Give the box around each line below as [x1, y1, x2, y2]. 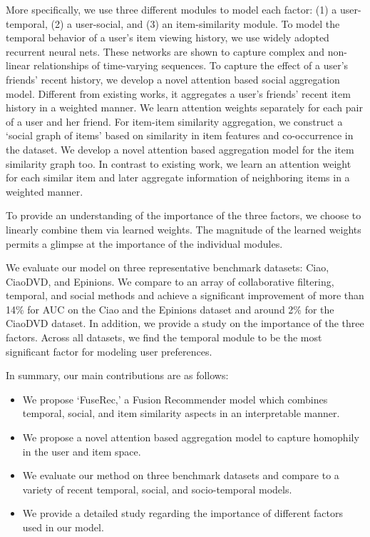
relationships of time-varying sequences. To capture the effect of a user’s [33, 58, 349, 73]
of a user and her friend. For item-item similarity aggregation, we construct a [6, 114, 343, 129]
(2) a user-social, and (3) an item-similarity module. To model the [51, 16, 340, 31]
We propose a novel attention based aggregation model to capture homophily [22, 430, 359, 445]
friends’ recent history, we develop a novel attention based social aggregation [6, 71, 340, 86]
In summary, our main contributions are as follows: [6, 368, 229, 383]
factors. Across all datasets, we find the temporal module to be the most [6, 330, 322, 345]
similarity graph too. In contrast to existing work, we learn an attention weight [6, 156, 351, 171]
